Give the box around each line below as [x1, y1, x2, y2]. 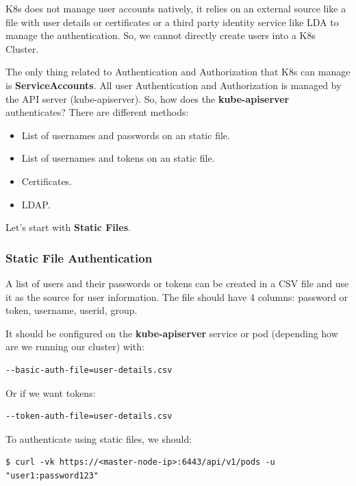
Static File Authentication [5, 249, 153, 266]
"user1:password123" [5, 470, 99, 481]
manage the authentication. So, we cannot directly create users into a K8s [5, 28, 316, 42]
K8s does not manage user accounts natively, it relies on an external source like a [5, 1, 346, 15]
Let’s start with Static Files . [5, 220, 131, 234]
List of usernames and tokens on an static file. [21, 151, 215, 165]
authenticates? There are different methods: [5, 105, 189, 119]
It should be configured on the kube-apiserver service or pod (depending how [5, 326, 338, 340]
